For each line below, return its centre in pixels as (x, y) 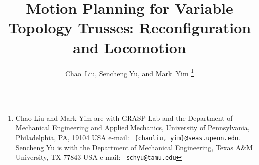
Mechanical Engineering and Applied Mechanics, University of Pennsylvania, (132, 127)
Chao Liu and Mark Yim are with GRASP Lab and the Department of (124, 118)
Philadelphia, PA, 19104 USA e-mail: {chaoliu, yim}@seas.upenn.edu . (128, 137)
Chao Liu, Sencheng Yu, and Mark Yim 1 (129, 72)
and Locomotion (129, 47)
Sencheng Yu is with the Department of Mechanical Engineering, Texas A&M (134, 147)
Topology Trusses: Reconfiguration (129, 28)
